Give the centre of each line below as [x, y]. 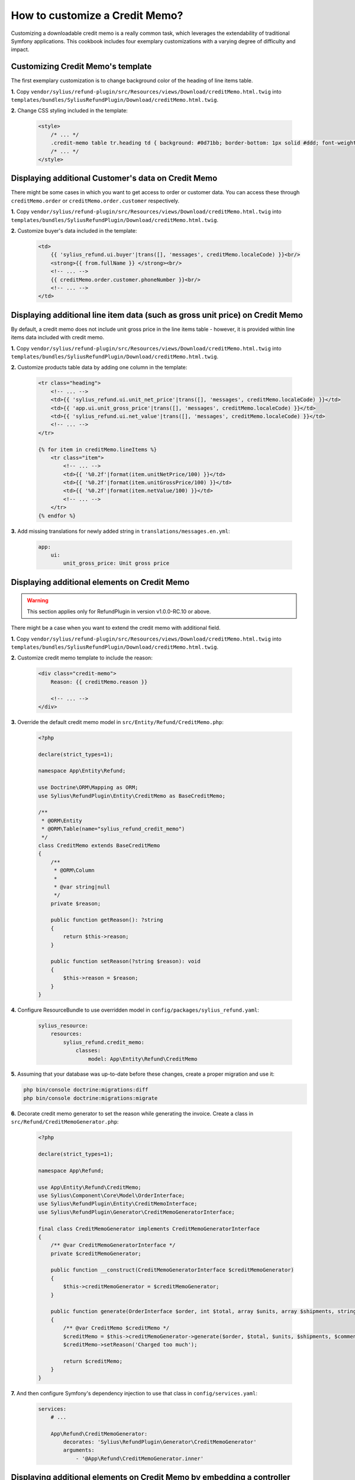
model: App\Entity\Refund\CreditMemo [143, 1059]
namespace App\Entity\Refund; [82, 771]
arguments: [79, 1450]
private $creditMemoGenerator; [96, 1253]
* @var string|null [82, 887]
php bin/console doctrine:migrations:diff [86, 1090]
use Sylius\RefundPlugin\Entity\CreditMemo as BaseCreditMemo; [132, 796]
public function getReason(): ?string [107, 920]
